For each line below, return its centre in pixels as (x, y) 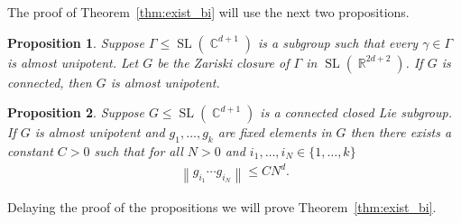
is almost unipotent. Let (73, 62)
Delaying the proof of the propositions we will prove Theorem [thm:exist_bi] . (222, 207)
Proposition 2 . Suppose (76, 112)
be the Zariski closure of (223, 62)
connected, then (50, 82)
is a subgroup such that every (338, 42)
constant (30, 150)
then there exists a (401, 132)
